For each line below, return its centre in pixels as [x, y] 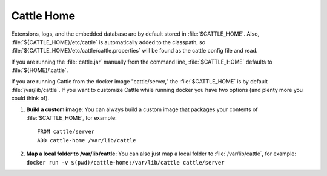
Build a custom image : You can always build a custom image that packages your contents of [142, 109]
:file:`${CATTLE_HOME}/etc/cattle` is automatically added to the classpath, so [108, 42]
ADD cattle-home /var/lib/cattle [87, 140]
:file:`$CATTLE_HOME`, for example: [72, 118]
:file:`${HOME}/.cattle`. [40, 70]
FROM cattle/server [66, 132]
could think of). [30, 98]
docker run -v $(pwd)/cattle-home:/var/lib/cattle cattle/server [125, 162]
